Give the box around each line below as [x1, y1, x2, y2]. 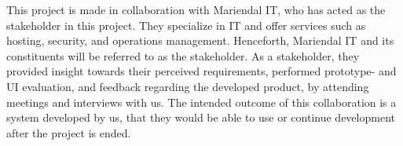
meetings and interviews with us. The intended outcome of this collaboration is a [6, 93, 397, 110]
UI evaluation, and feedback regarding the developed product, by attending [6, 78, 369, 94]
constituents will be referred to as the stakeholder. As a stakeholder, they [6, 47, 360, 64]
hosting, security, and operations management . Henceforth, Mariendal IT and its [6, 32, 394, 49]
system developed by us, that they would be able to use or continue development [6, 109, 395, 126]
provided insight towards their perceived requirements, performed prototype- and [6, 63, 397, 79]
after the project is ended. [6, 124, 131, 141]
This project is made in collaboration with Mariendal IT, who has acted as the [6, 2, 386, 17]
